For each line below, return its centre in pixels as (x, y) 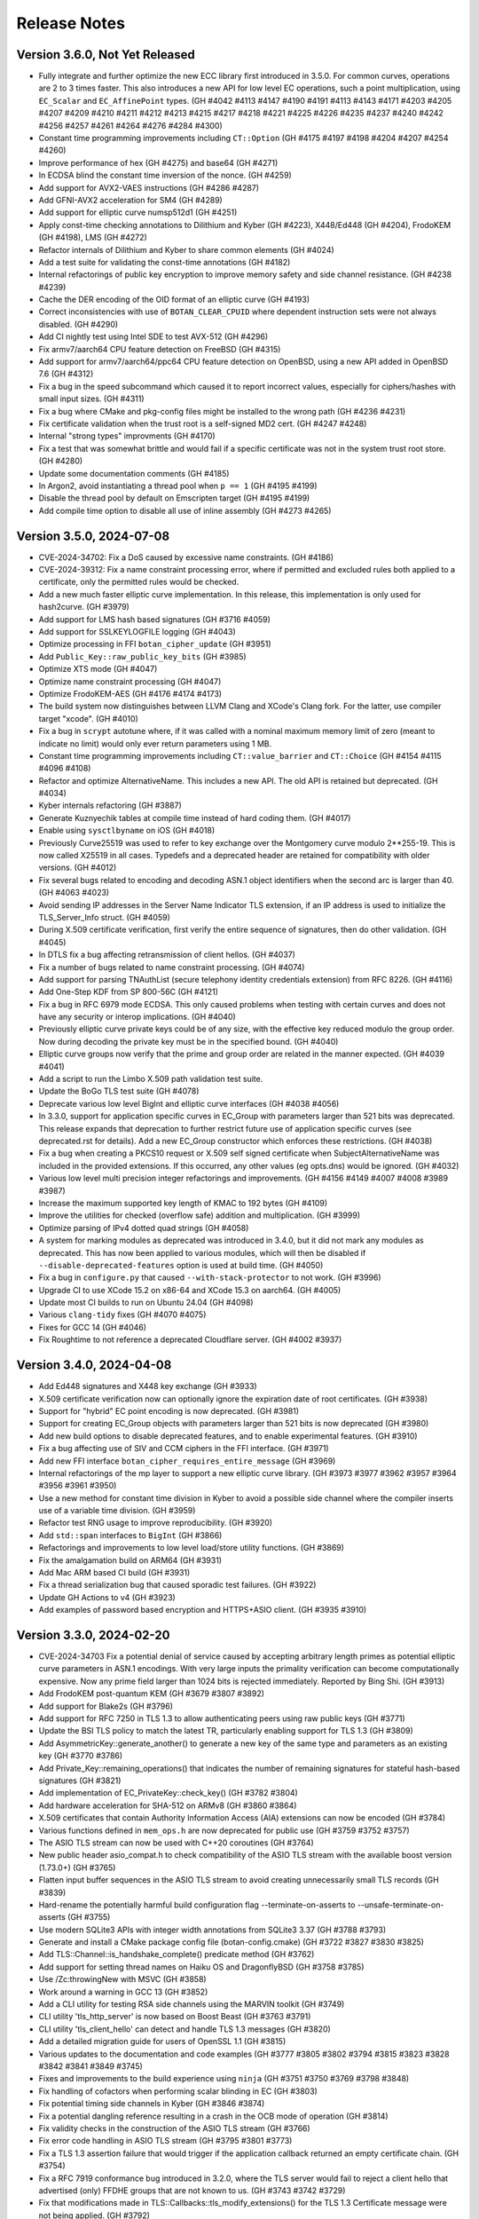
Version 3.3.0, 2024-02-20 (93, 1635)
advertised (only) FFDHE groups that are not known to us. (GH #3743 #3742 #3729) (192, 2190)
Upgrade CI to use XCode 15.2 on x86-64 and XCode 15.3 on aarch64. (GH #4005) (190, 1290)
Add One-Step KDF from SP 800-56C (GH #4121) (129, 992)
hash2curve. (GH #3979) (84, 607)
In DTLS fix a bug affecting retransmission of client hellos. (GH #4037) (167, 955)
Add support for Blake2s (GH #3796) (106, 1706)
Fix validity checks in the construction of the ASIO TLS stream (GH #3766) (174, 2128)
